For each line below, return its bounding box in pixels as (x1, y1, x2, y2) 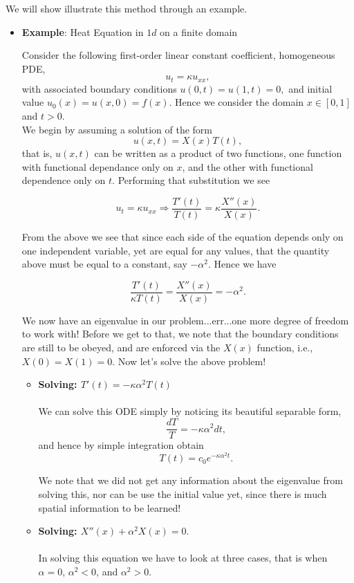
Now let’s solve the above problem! (118, 353, 266, 368)
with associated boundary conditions (21, 81, 177, 95)
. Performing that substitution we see (112, 173, 270, 187)
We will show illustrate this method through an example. (6, 1, 248, 15)
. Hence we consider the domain (169, 95, 304, 109)
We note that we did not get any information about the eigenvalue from (38, 473, 343, 488)
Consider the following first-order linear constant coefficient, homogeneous (21, 48, 335, 62)
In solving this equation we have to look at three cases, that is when (38, 550, 328, 565)
